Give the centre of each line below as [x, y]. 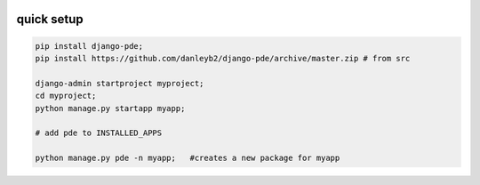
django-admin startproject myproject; [120, 83]
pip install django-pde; [89, 46]
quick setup [50, 19]
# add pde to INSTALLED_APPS [99, 133]
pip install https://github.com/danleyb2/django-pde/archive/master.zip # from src [223, 58]
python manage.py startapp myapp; [110, 108]
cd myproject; [66, 96]
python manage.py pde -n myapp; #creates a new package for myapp [188, 158]
